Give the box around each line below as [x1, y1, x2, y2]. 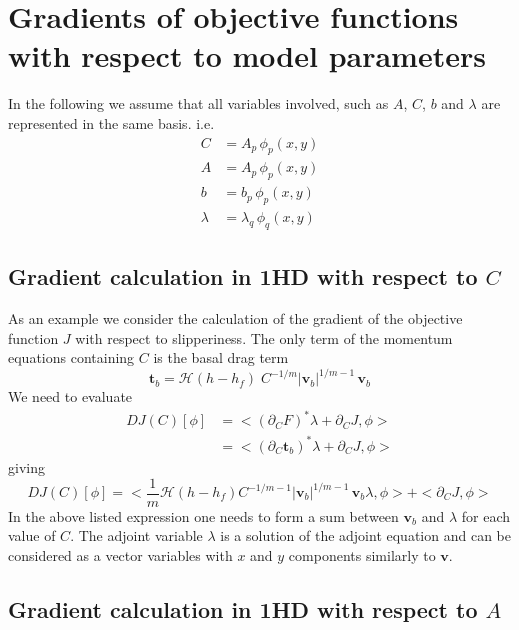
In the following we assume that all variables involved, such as [8, 93, 389, 114]
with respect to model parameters [8, 35, 486, 76]
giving [8, 456, 45, 477]
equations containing [8, 347, 135, 368]
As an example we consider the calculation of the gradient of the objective [8, 308, 463, 329]
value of [8, 525, 56, 546]
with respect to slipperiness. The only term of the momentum [75, 327, 453, 348]
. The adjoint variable [70, 525, 203, 546]
